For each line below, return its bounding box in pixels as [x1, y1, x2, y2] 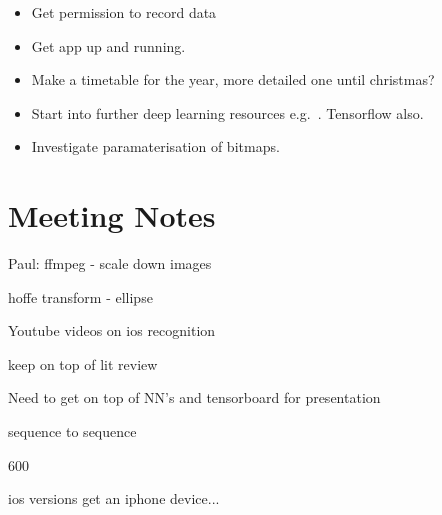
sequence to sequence [8, 421, 137, 442]
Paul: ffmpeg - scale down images [8, 253, 212, 274]
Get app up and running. [31, 35, 186, 56]
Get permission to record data [31, 2, 217, 22]
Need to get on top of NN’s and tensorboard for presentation [8, 387, 381, 408]
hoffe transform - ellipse [8, 286, 153, 307]
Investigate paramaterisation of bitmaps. [31, 136, 280, 157]
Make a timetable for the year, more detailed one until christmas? [31, 69, 435, 90]
